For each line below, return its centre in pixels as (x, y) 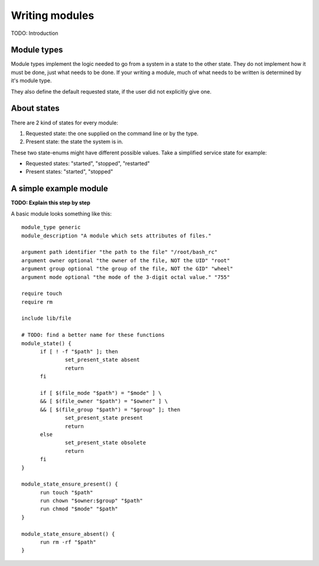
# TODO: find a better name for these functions (93, 335)
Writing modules (53, 15)
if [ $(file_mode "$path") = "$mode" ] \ (101, 393)
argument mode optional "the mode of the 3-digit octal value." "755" (126, 277)
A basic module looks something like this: (61, 214)
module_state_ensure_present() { (70, 484)
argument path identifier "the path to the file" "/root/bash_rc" (120, 252)
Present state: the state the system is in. (74, 141)
